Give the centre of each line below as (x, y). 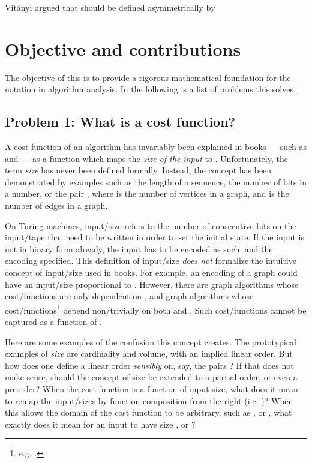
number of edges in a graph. (56, 205)
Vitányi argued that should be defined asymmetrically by (110, 7)
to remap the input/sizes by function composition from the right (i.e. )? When (149, 400)
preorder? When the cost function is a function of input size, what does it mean (151, 389)
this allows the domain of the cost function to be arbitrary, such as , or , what (148, 412)
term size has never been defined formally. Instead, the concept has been (138, 170)
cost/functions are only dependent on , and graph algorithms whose (129, 296)
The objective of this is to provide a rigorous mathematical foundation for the (148, 77)
